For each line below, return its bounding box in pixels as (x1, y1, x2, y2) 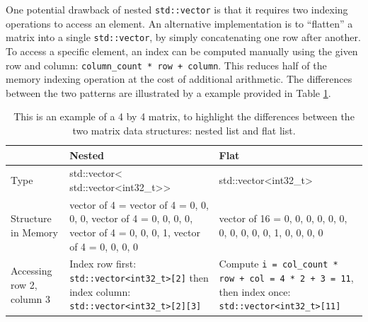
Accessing (11, 263, 52, 278)
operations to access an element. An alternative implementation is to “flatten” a (6, 16, 353, 30)
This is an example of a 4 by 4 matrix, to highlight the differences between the (13, 109, 355, 124)
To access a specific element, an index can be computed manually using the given (6, 43, 358, 58)
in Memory (11, 225, 58, 239)
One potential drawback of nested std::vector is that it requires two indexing (6, 2, 348, 16)
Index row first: (69, 256, 137, 271)
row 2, (11, 277, 38, 292)
